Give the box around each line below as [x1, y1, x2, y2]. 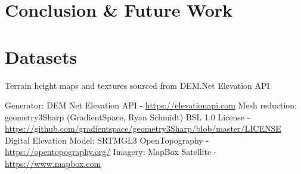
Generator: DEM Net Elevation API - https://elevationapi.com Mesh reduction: [5, 99, 297, 111]
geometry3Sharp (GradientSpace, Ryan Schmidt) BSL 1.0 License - [5, 110, 250, 123]
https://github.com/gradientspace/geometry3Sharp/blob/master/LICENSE [5, 122, 281, 135]
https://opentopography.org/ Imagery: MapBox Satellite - [5, 145, 217, 158]
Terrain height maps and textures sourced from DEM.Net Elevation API [5, 79, 270, 91]
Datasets [5, 44, 77, 69]
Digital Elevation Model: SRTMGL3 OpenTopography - [5, 133, 209, 146]
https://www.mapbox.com [5, 157, 101, 170]
